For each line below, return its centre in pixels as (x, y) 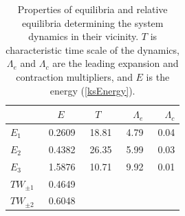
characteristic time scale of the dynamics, (92, 49)
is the (158, 76)
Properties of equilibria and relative (92, 9)
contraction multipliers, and (74, 76)
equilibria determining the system (92, 22)
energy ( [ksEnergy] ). (92, 90)
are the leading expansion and (116, 63)
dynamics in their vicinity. (84, 36)
